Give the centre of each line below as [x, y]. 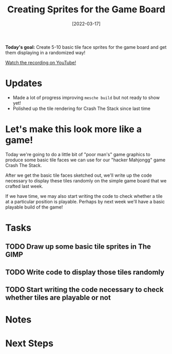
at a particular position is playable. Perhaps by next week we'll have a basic [85, 201]
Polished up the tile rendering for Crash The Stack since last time [81, 108]
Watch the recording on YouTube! [41, 62]
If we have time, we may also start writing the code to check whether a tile [84, 196]
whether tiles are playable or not [58, 298]
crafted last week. [24, 186]
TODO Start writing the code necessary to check [84, 290]
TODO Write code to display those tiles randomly [85, 272]
